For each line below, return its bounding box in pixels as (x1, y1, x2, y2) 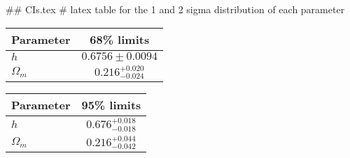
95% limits (81, 97, 141, 113)
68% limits (90, 31, 150, 47)
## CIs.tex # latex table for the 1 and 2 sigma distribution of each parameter (6, 2, 345, 16)
